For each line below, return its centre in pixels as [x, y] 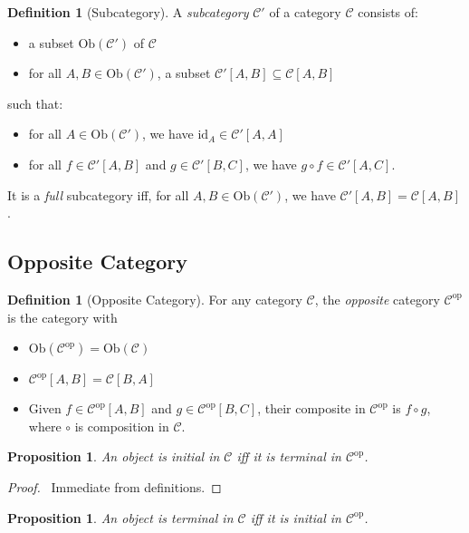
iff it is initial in [296, 517]
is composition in [122, 426]
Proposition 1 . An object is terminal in [120, 517]
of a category [305, 12]
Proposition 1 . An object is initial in [114, 456]
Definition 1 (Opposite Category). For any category [155, 299]
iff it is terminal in [289, 456]
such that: [35, 103]
